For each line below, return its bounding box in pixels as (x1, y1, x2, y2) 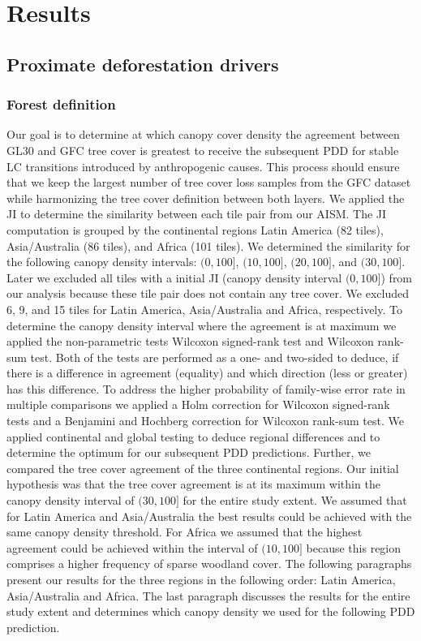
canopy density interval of (6, 492, 135, 509)
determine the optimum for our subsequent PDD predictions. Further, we (6, 444, 371, 461)
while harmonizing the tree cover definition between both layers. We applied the (6, 189, 405, 206)
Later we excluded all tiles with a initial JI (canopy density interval (6, 269, 342, 286)
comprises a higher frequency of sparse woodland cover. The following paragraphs (6, 555, 412, 572)
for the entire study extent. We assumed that (183, 492, 407, 509)
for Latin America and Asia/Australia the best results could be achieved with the (6, 507, 412, 524)
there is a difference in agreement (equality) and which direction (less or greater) (6, 364, 408, 381)
